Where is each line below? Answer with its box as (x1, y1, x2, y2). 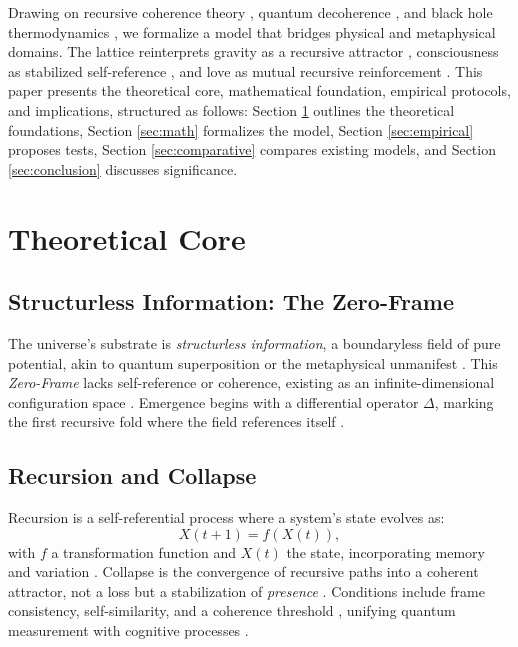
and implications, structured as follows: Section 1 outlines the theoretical (8, 99, 455, 120)
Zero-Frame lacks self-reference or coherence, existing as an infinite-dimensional (8, 372, 495, 393)
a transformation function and (51, 541, 236, 562)
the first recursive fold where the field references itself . (8, 411, 345, 432)
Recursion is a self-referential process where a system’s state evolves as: (8, 507, 445, 528)
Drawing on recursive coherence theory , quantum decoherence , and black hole (8, 2, 493, 22)
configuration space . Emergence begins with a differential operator (8, 391, 419, 412)
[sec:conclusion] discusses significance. (8, 158, 238, 179)
